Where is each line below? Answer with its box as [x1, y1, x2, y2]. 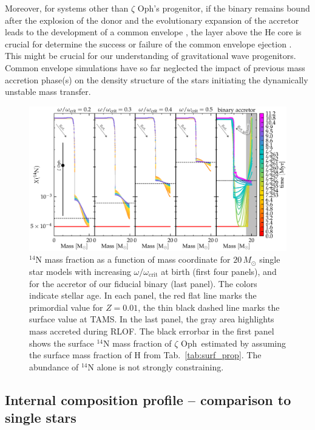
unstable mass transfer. [5, 85, 91, 98]
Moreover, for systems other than [5, 2, 129, 14]
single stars [5, 408, 76, 427]
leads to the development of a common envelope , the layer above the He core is [5, 26, 302, 38]
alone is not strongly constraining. [97, 360, 224, 373]
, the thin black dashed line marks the [138, 300, 280, 313]
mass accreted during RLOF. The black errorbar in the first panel [29, 324, 274, 337]
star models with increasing [29, 265, 131, 278]
